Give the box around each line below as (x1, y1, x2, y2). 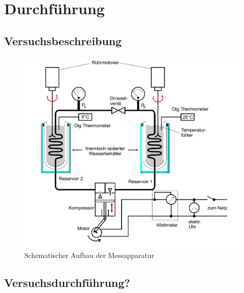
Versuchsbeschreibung (4, 32, 122, 48)
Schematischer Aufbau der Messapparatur (24, 250, 155, 261)
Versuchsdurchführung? (4, 275, 130, 290)
